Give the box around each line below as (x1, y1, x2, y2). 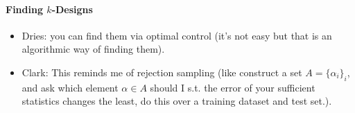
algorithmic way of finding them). (21, 42, 165, 56)
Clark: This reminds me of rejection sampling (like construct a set (21, 64, 302, 79)
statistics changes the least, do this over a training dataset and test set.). (21, 94, 332, 108)
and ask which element (21, 80, 119, 94)
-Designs (51, 1, 93, 16)
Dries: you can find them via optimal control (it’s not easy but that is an (21, 28, 332, 42)
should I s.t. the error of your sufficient (150, 80, 315, 94)
